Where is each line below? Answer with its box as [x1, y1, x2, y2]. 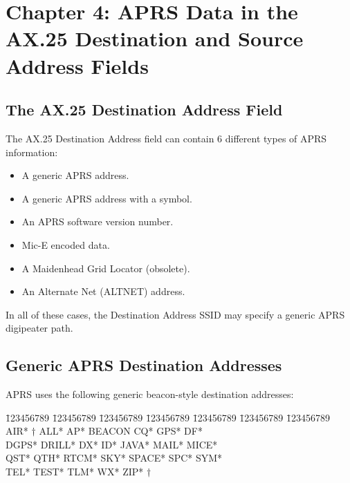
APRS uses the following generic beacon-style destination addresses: [6, 387, 294, 401]
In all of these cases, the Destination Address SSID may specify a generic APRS [6, 307, 345, 321]
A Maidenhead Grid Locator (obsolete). [21, 261, 190, 275]
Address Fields [6, 51, 149, 79]
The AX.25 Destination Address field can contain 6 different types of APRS [6, 131, 327, 145]
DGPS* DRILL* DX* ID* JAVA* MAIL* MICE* [6, 437, 218, 451]
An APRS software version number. [21, 214, 174, 229]
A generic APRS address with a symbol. [21, 191, 192, 205]
